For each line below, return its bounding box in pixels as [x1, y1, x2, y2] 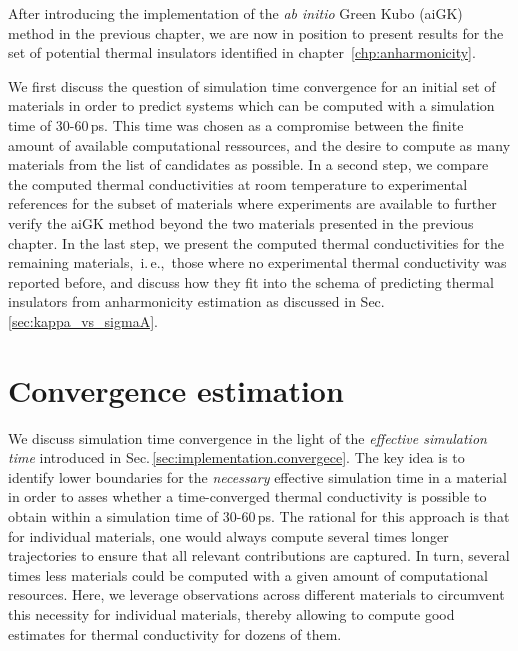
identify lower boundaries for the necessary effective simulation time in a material [8, 466, 507, 487]
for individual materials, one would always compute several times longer [8, 525, 449, 546]
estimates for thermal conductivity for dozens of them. [8, 623, 342, 644]
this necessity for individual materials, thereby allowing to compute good [8, 603, 455, 624]
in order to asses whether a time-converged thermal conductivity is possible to [8, 486, 487, 507]
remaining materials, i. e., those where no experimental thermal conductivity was [8, 252, 507, 273]
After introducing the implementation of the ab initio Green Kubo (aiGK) [8, 3, 463, 23]
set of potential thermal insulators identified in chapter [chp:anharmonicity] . [8, 42, 476, 63]
